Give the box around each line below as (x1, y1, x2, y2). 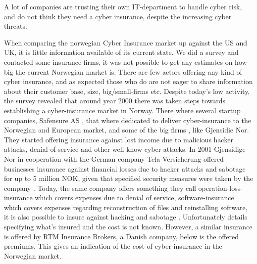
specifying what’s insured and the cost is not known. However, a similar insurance (4, 221, 253, 232)
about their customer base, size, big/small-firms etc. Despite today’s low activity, (4, 86, 250, 96)
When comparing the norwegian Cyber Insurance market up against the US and (4, 37, 248, 47)
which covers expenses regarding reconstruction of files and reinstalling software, (4, 202, 248, 212)
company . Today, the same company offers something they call (4, 182, 196, 193)
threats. (4, 21, 27, 31)
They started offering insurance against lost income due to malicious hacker (4, 134, 233, 144)
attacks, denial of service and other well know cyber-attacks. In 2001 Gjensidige (4, 144, 246, 154)
